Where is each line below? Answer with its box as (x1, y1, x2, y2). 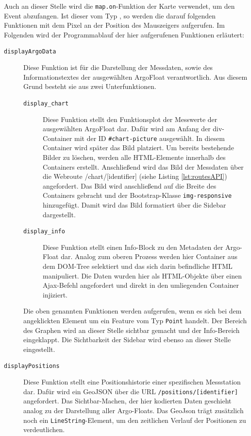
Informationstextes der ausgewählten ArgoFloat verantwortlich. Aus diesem (23, 71, 248, 82)
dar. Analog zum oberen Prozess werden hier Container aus (61, 251, 238, 262)
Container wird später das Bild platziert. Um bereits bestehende (43, 142, 234, 153)
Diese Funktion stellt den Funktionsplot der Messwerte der (43, 114, 218, 124)
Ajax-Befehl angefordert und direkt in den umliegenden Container (43, 280, 239, 290)
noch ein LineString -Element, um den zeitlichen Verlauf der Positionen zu (23, 415, 246, 425)
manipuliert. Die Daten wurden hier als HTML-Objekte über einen (43, 270, 242, 280)
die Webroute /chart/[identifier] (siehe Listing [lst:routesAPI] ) (43, 171, 227, 181)
